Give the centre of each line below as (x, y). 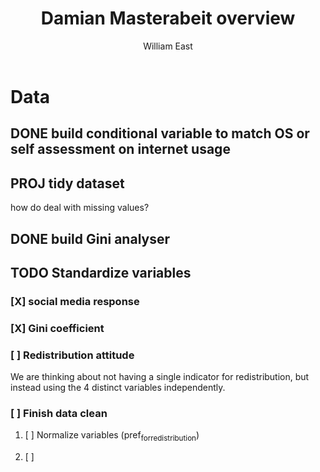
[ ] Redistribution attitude (72, 355)
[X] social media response (75, 301)
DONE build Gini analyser (90, 238)
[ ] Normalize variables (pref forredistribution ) (112, 436)
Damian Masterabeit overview (168, 18)
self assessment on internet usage (120, 149)
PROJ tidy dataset (67, 183)
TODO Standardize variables (101, 272)
